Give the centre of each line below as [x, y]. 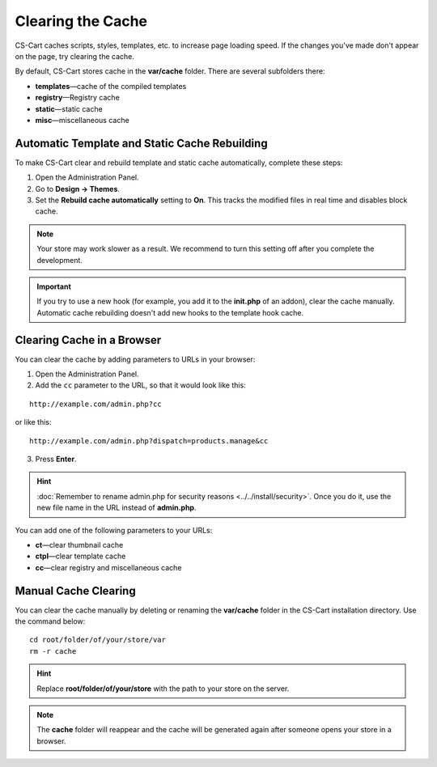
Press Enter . [56, 459]
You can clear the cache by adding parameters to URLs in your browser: [135, 359]
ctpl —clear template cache [81, 556]
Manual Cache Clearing [76, 591]
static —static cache [69, 108]
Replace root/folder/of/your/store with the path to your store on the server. [163, 689]
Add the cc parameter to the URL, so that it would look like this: [140, 385]
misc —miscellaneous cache [82, 120]
